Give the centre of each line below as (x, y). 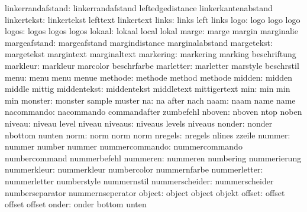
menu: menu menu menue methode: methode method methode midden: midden (149, 77)
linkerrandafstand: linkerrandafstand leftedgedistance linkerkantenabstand (139, 8)
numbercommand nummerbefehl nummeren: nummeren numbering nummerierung (153, 158)
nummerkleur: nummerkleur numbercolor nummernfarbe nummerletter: (134, 169)
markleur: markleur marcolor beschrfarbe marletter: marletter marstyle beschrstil (152, 65)
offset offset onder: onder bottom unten (76, 204)
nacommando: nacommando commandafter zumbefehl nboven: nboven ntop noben (153, 112)
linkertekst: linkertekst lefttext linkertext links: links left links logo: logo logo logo (153, 19)
